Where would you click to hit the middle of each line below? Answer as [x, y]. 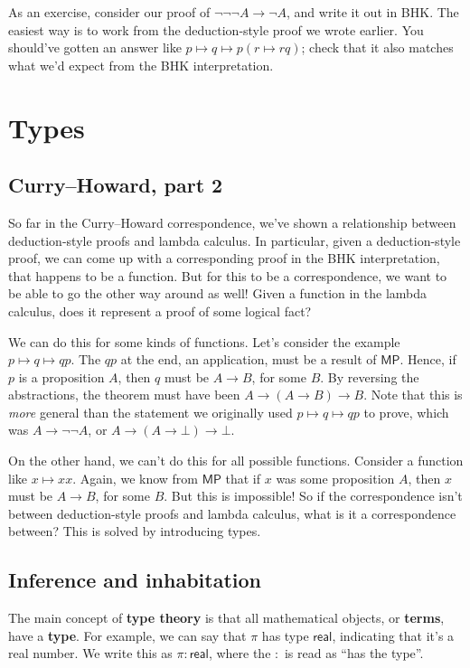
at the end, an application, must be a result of [249, 359]
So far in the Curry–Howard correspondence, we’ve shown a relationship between [232, 222]
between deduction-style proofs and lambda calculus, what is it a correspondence [232, 513]
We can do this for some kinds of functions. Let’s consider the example [204, 341]
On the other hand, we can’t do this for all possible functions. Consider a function [236, 461]
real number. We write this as [90, 653]
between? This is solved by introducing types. [135, 531]
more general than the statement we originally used [150, 412]
